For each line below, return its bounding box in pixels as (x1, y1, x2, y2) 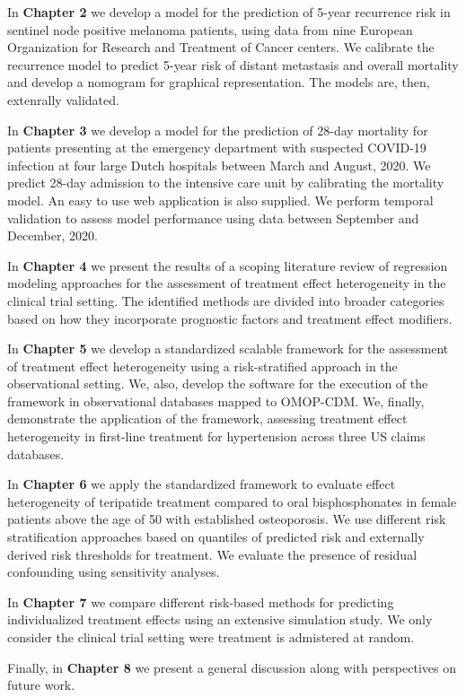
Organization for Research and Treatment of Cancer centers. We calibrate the (7, 38, 435, 57)
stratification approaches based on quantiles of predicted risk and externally (7, 527, 425, 546)
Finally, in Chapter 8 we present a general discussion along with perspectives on (7, 658, 456, 676)
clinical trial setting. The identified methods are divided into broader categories (7, 291, 444, 309)
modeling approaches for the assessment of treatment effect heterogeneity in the (7, 274, 446, 292)
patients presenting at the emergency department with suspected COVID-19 (7, 138, 426, 157)
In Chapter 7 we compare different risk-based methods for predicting (7, 592, 394, 611)
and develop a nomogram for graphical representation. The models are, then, (7, 73, 430, 91)
